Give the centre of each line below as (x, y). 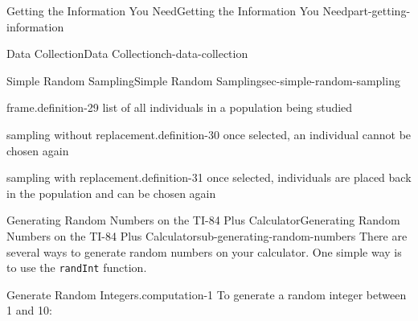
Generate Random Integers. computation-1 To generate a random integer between (207, 294)
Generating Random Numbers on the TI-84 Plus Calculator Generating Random (203, 220)
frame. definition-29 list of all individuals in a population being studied (180, 107)
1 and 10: (29, 310)
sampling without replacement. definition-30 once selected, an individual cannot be (209, 134)
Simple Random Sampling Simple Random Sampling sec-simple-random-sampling (203, 80)
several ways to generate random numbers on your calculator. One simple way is (204, 251)
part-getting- (379, 10)
